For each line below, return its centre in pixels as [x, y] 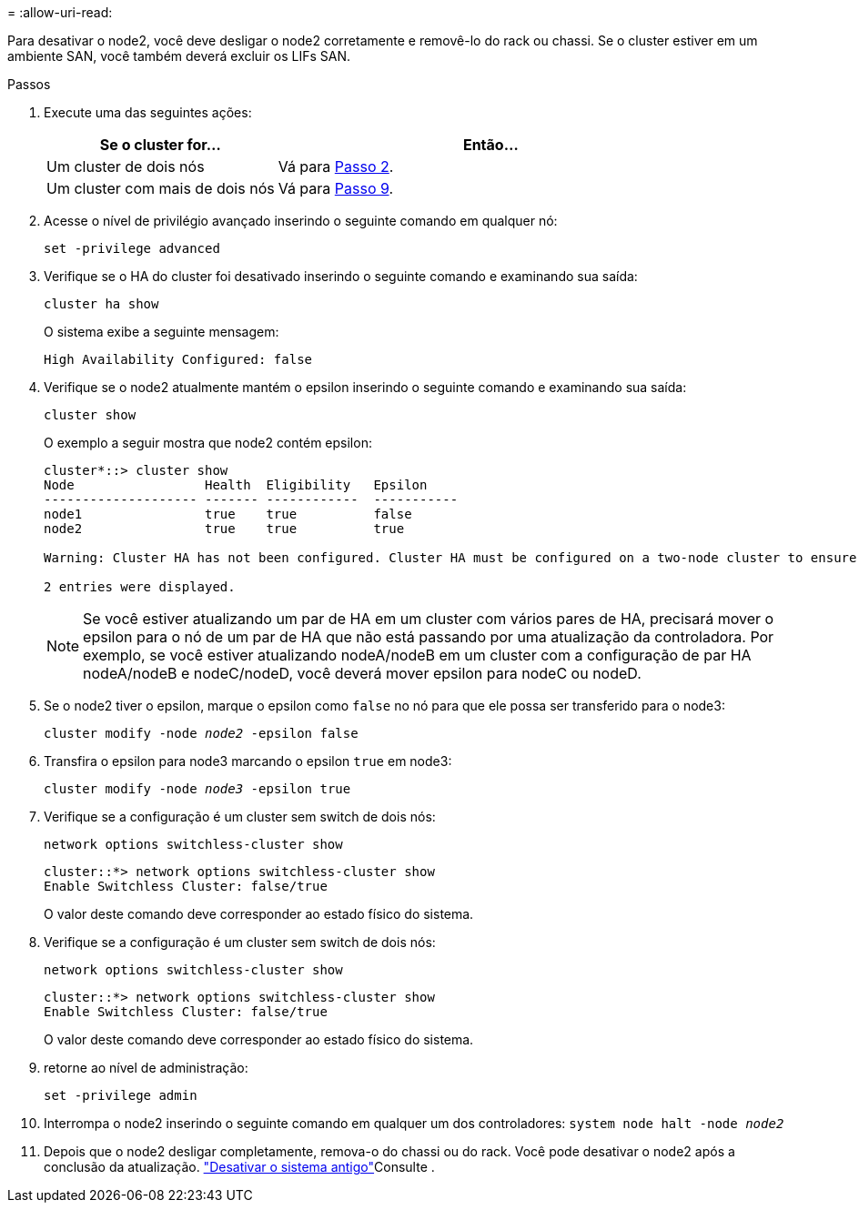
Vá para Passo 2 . [336, 166]
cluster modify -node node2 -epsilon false [201, 733]
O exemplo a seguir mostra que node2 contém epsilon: [208, 443]
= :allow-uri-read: [60, 12]
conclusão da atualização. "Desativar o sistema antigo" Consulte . [239, 1167]
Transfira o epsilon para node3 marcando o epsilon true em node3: [248, 761]
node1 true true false [228, 514]
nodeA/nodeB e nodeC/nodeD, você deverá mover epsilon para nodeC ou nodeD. [362, 673]
